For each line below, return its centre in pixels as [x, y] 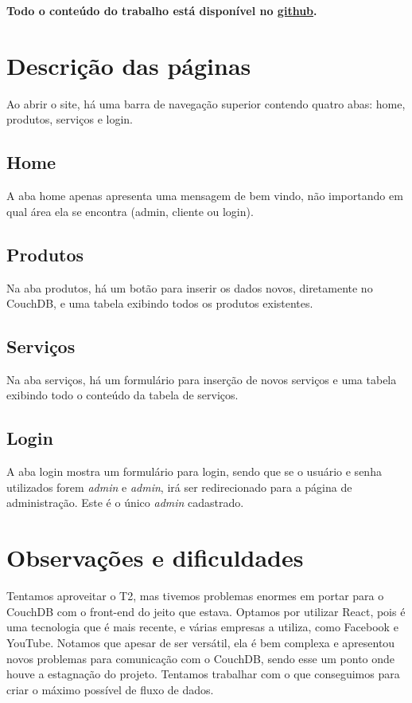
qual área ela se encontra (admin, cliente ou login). [130, 211]
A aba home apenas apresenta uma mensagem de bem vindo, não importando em [205, 196]
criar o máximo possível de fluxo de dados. [110, 689]
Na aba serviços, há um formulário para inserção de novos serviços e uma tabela [202, 379]
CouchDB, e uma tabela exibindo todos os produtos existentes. [160, 303]
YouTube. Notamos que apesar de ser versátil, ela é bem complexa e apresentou [201, 642]
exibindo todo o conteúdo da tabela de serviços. [122, 395]
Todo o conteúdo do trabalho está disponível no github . [162, 10]
